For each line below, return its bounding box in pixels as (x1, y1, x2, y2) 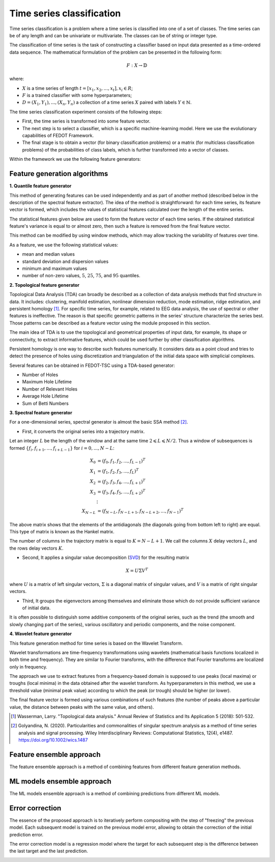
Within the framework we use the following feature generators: (9, 156, 141, 162)
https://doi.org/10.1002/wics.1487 (18, 737, 88, 743)
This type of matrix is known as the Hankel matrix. (9, 529, 115, 535)
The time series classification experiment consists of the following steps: (9, 109, 162, 115)
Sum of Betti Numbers (22, 400, 69, 406)
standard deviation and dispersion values (22, 258, 109, 264)
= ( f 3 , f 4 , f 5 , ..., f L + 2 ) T (97, 488, 146, 496)
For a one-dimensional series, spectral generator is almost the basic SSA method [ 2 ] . (9, 419, 188, 425)
